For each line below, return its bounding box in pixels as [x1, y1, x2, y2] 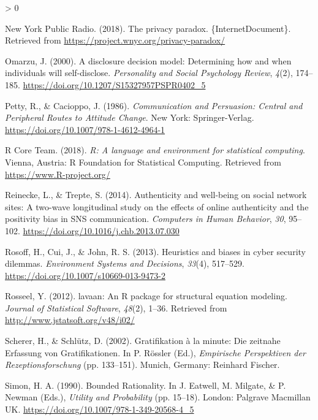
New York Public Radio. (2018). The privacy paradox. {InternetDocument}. [5, 21, 291, 34]
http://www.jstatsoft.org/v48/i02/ [5, 313, 135, 326]
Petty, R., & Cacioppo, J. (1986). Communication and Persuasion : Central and [5, 99, 303, 112]
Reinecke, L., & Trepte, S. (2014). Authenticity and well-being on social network [5, 188, 307, 201]
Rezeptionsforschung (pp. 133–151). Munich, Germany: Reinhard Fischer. [5, 358, 280, 371]
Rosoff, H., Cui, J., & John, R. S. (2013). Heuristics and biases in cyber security [5, 245, 306, 258]
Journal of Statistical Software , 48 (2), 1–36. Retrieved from [5, 301, 227, 314]
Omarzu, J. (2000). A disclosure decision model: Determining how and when [5, 54, 292, 67]
